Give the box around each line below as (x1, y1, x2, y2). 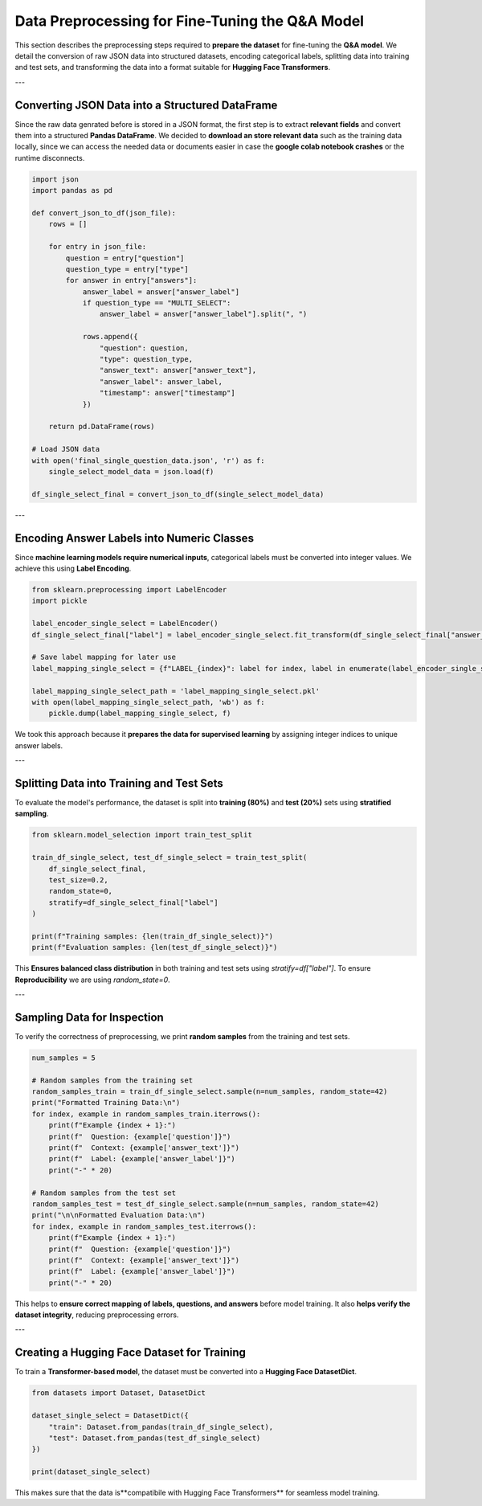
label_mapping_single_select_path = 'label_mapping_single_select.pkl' (31, 686, 321, 695)
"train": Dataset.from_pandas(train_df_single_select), (48, 1422, 274, 1431)
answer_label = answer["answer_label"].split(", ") (99, 309, 308, 319)
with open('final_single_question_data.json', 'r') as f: (31, 456, 265, 465)
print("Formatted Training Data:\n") (31, 1098, 181, 1107)
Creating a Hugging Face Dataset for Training (14, 1346, 247, 1360)
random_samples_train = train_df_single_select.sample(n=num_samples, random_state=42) (31, 1087, 388, 1096)
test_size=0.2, (48, 875, 108, 884)
